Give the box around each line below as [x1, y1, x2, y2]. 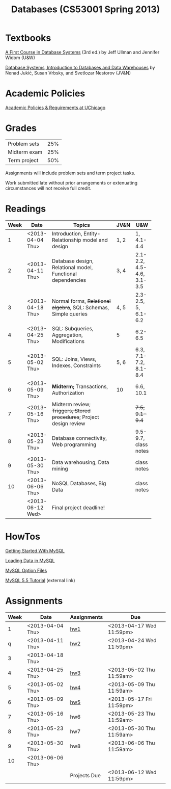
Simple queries [51, 310, 88, 317]
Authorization [51, 389, 84, 396]
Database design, [51, 257, 94, 265]
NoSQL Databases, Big [51, 480, 106, 487]
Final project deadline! [51, 504, 105, 511]
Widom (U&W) [5, 55, 36, 61]
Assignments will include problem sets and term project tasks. [5, 170, 136, 176]
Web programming [51, 441, 97, 448]
